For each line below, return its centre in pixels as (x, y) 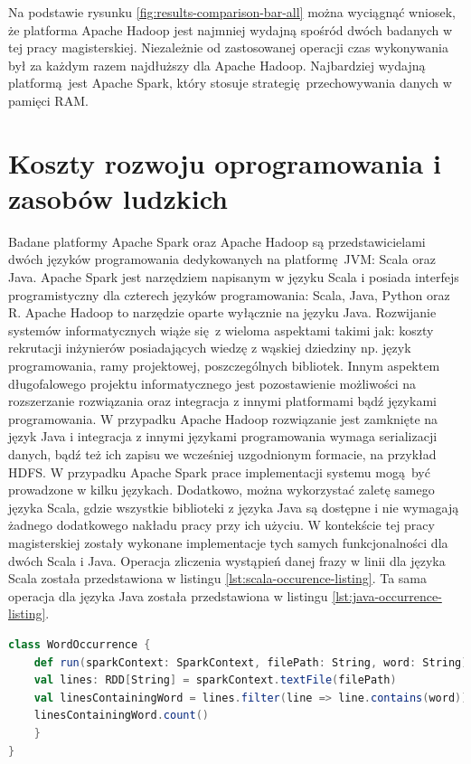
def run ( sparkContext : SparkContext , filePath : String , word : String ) (251, 662)
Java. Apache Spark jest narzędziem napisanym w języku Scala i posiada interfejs (234, 277)
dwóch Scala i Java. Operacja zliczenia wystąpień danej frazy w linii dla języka (227, 560)
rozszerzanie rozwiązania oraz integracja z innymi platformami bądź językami (222, 401)
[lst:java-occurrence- (387, 595)
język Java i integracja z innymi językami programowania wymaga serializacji (223, 436)
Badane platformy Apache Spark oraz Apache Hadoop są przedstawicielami (217, 241)
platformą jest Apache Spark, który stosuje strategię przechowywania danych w (230, 83)
